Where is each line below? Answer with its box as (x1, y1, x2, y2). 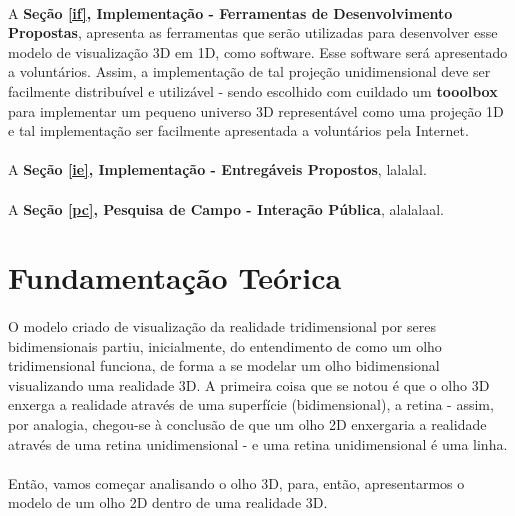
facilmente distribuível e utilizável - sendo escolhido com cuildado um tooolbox (8, 80, 498, 101)
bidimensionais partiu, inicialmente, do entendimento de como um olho (8, 335, 442, 356)
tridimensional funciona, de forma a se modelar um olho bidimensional (8, 355, 440, 376)
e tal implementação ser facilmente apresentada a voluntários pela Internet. (8, 120, 469, 141)
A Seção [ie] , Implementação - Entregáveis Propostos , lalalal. (8, 159, 427, 180)
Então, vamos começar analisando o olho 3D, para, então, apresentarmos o (8, 472, 465, 493)
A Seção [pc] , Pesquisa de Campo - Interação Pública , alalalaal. (8, 198, 444, 219)
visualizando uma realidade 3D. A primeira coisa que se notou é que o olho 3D (8, 374, 490, 395)
